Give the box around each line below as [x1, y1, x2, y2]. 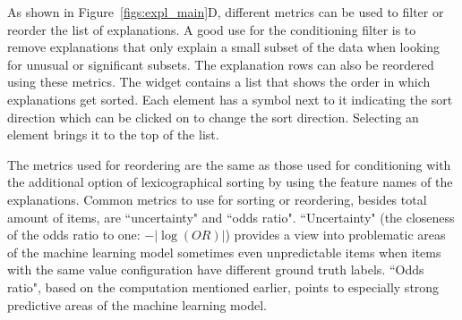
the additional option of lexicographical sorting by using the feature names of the [7, 173, 453, 191]
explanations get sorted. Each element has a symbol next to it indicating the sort [7, 89, 453, 108]
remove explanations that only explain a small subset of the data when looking [7, 38, 440, 56]
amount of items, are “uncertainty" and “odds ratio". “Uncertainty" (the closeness [7, 207, 455, 226]
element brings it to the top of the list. [7, 125, 219, 144]
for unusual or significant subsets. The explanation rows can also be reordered [7, 55, 434, 73]
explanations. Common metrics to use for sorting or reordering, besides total [7, 189, 427, 208]
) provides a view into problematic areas [225, 225, 446, 244]
